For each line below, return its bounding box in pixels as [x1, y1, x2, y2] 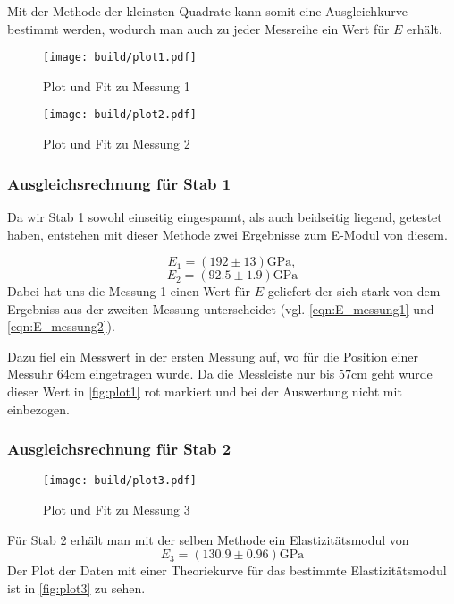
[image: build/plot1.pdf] [43, 51, 197, 64]
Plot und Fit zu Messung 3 [43, 500, 190, 519]
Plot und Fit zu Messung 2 [43, 134, 190, 153]
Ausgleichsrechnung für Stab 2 [7, 438, 231, 460]
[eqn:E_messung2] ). [7, 317, 115, 336]
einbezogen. [7, 399, 70, 418]
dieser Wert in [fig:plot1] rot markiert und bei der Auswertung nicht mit [7, 382, 402, 401]
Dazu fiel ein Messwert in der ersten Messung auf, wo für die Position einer [7, 346, 418, 365]
